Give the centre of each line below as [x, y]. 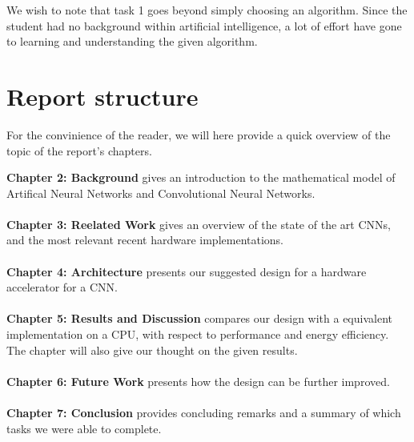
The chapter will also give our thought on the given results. [152, 350]
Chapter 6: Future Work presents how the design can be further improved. [198, 381]
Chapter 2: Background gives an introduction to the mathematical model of [201, 177]
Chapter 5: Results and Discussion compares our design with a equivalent [199, 318]
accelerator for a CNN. [62, 287]
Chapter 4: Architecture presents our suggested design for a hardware [187, 271]
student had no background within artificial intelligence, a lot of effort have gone [204, 25]
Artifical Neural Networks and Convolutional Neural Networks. [161, 193]
